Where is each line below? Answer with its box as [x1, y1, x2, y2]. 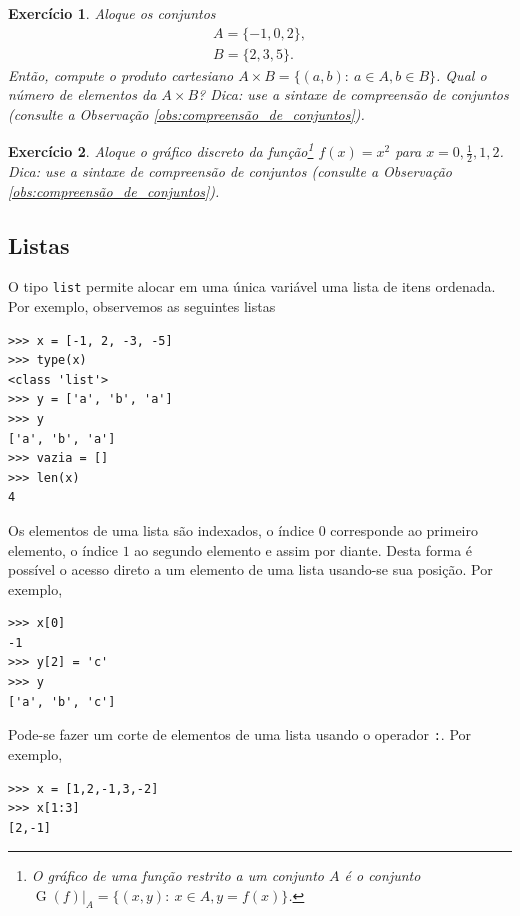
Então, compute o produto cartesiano [8, 64, 234, 85]
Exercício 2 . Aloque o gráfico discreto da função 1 [8, 138, 314, 162]
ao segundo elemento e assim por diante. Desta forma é [134, 539, 473, 560]
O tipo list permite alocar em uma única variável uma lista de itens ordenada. [8, 276, 496, 297]
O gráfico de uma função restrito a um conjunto [31, 865, 324, 886]
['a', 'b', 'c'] [8, 694, 116, 709]
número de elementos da [8, 84, 157, 105]
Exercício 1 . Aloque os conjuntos [8, 3, 216, 23]
